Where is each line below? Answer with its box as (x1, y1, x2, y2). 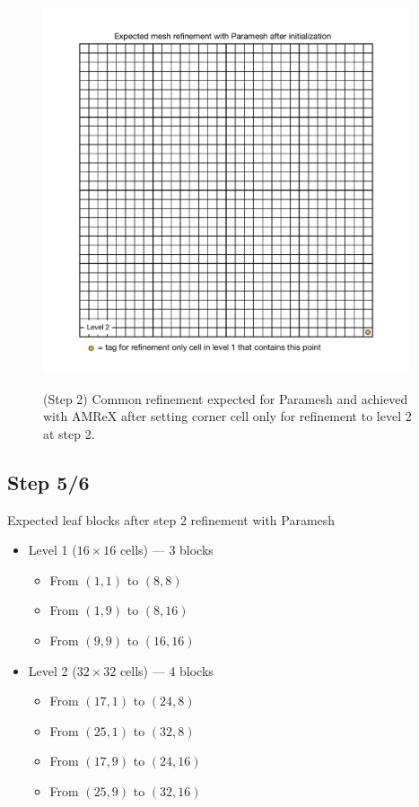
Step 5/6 (7, 468, 90, 496)
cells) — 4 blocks (119, 661, 214, 680)
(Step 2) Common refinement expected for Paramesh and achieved (43, 389, 408, 408)
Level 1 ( (28, 540, 77, 559)
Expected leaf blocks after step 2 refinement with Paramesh (7, 510, 336, 529)
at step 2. (43, 424, 95, 443)
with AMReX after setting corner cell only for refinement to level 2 (43, 407, 412, 425)
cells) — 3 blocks (119, 540, 214, 559)
